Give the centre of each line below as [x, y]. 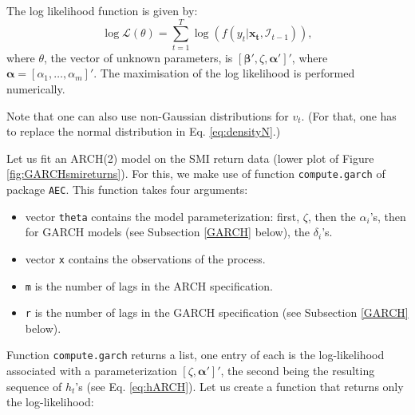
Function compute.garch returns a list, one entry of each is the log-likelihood [196, 355]
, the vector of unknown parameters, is [138, 57]
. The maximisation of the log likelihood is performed [224, 73]
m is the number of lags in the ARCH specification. [149, 285]
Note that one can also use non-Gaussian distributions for [148, 115]
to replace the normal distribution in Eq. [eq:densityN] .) [144, 131]
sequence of [34, 386]
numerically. [36, 88]
